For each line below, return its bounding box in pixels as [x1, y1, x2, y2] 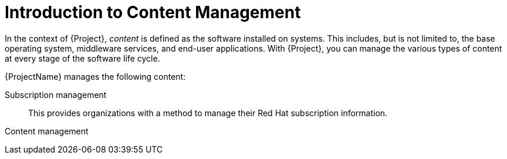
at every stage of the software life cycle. [5, 53, 160, 63]
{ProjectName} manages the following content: [5, 71, 186, 82]
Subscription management [5, 89, 107, 100]
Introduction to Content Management [5, 2, 301, 22]
